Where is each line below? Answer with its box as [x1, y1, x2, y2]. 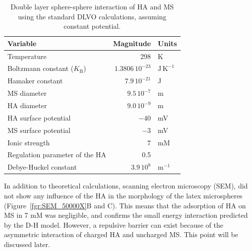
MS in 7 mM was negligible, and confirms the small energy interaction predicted [4, 210, 248, 220]
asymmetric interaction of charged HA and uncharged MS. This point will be [4, 229, 239, 240]
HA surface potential [7, 112, 71, 123]
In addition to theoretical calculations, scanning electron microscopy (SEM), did [4, 181, 248, 191]
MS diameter [7, 88, 47, 98]
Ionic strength [7, 137, 50, 147]
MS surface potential [7, 125, 70, 135]
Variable [7, 38, 37, 48]
